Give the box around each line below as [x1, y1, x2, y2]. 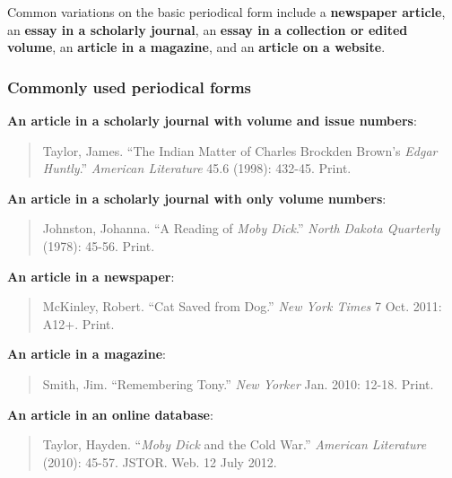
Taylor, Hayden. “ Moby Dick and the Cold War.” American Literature [42, 435, 427, 454]
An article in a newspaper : [7, 266, 175, 285]
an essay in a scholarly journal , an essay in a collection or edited [7, 20, 408, 39]
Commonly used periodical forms [7, 75, 252, 98]
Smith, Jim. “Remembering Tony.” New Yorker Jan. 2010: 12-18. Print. [42, 374, 434, 393]
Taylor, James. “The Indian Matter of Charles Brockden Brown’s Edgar [42, 141, 438, 160]
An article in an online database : [7, 404, 213, 423]
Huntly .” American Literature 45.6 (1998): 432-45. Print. [42, 159, 352, 178]
